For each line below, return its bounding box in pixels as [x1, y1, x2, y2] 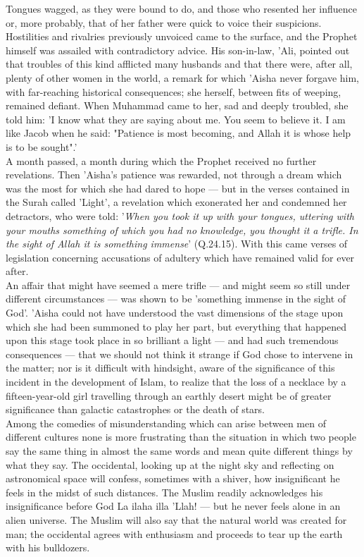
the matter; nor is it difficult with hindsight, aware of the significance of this [6, 360, 335, 375]
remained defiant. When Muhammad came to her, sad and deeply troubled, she [6, 98, 349, 113]
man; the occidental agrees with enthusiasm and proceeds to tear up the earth [6, 526, 343, 541]
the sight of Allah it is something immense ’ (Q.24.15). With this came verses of [6, 236, 348, 251]
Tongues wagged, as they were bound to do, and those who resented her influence [6, 1, 357, 16]
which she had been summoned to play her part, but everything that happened [6, 319, 347, 333]
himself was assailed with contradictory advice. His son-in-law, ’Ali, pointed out [6, 42, 350, 57]
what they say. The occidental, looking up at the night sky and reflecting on [6, 457, 334, 472]
